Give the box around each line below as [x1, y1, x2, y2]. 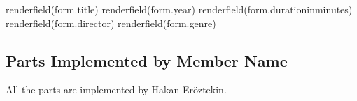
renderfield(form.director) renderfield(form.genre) [6, 15, 216, 30]
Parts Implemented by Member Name [6, 49, 288, 71]
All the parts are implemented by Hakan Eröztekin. [6, 82, 227, 97]
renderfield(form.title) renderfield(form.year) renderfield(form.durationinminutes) [6, 2, 353, 16]
